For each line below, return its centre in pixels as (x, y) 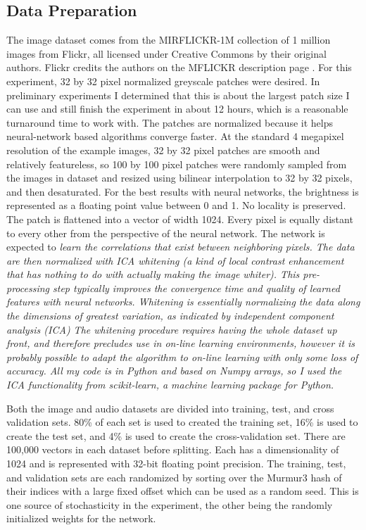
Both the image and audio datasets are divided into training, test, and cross (170, 408)
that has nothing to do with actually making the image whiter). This (153, 274)
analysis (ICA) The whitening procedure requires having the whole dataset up (172, 329)
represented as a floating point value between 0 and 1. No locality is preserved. (176, 205)
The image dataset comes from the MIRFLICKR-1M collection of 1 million (169, 40)
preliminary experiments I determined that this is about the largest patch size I (178, 95)
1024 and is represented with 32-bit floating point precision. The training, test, (176, 463)
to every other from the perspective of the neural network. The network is (166, 233)
